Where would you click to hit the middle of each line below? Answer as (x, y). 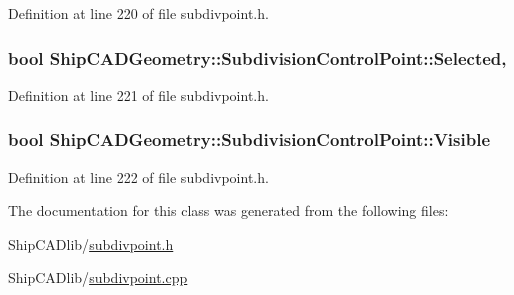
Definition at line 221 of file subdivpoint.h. (138, 94)
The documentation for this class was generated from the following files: (228, 210)
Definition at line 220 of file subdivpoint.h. (138, 13)
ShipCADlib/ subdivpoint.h (91, 243)
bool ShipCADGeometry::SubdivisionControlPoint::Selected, (257, 57)
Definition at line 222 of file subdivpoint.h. (138, 176)
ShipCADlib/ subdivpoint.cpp (98, 277)
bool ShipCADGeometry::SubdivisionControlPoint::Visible (249, 139)
